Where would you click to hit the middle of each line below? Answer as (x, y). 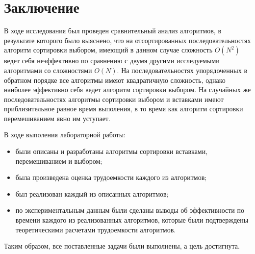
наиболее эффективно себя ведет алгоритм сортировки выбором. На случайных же (127, 89)
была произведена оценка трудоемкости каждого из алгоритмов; (111, 177)
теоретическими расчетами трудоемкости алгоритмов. (96, 229)
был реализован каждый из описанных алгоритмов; (92, 193)
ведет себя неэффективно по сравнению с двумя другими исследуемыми (112, 61)
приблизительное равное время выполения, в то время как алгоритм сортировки (124, 109)
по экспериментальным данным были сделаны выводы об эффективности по (130, 210)
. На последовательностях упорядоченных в (182, 70)
